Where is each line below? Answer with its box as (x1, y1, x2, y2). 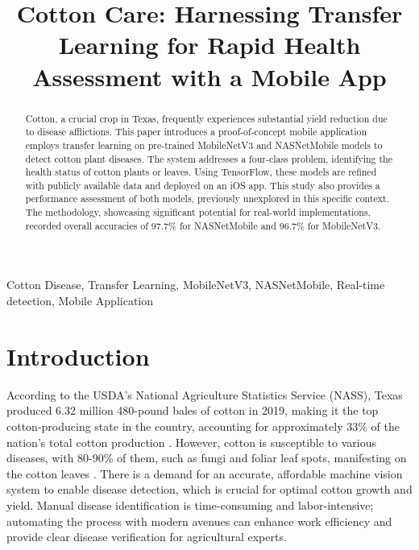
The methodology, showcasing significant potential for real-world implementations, (25, 205, 371, 219)
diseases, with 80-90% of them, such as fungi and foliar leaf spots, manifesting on (6, 449, 407, 466)
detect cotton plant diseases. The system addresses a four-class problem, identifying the (25, 151, 392, 165)
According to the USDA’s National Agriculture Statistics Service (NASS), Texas (6, 386, 403, 403)
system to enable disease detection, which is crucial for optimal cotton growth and (6, 481, 413, 498)
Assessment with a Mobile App (32, 60, 387, 93)
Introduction (6, 339, 150, 372)
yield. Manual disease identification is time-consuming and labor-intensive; (6, 496, 374, 513)
